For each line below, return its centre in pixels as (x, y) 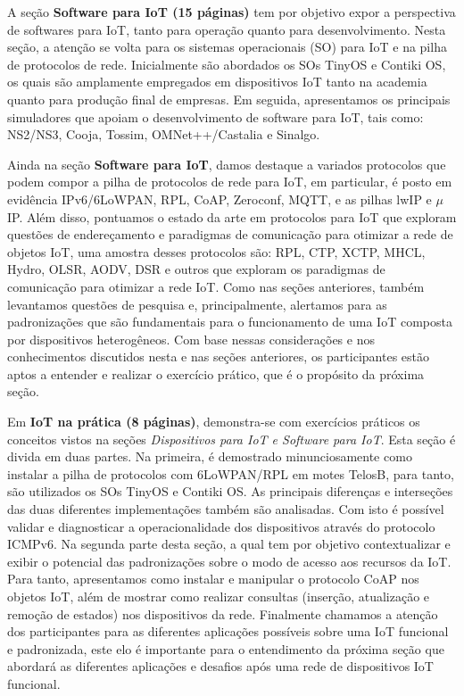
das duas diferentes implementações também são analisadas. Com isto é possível (226, 509)
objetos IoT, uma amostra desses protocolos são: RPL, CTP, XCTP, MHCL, (216, 251)
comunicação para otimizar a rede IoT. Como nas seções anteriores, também (216, 286)
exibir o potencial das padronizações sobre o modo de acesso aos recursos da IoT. (229, 561)
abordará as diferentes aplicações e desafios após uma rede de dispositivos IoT (220, 666)
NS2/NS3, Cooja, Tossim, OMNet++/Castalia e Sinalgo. (164, 134)
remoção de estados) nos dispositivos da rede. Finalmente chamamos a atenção (223, 613)
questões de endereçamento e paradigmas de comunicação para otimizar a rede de (230, 234)
